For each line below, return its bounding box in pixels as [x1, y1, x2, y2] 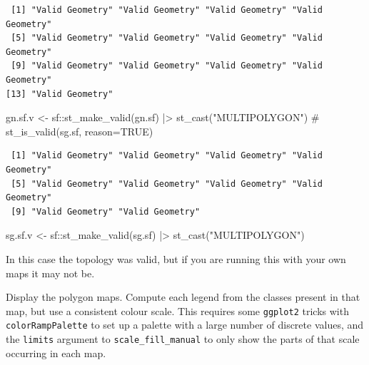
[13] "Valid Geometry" [6, 88, 113, 99]
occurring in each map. [6, 345, 106, 360]
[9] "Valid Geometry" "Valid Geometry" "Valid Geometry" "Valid [11, 61, 323, 71]
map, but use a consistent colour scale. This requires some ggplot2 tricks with [6, 303, 349, 318]
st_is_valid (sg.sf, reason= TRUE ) [6, 123, 153, 138]
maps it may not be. [6, 265, 95, 280]
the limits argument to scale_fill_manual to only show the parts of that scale [6, 331, 360, 346]
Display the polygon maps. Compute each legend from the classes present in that [6, 289, 360, 304]
